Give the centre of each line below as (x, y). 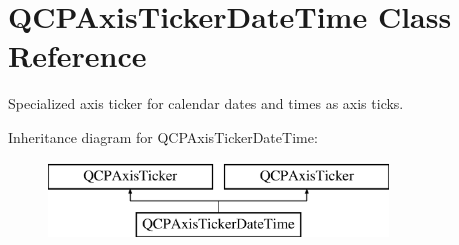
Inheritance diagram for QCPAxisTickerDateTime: (163, 136)
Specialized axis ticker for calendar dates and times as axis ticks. (206, 103)
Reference (77, 55)
